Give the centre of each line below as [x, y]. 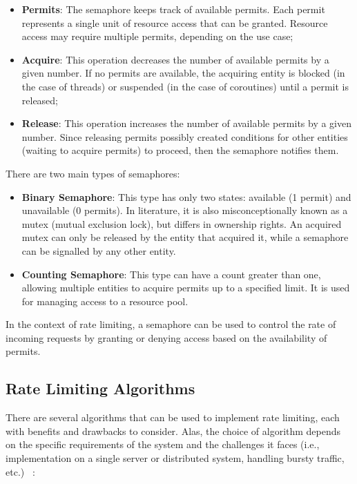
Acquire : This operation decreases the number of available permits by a [175, 59]
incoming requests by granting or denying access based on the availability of [166, 337]
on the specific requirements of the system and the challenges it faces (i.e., [163, 444]
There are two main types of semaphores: [93, 173]
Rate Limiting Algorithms [100, 388]
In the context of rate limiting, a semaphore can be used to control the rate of [171, 324]
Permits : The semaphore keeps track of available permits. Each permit [173, 9]
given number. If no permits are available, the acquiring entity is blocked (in [183, 73]
